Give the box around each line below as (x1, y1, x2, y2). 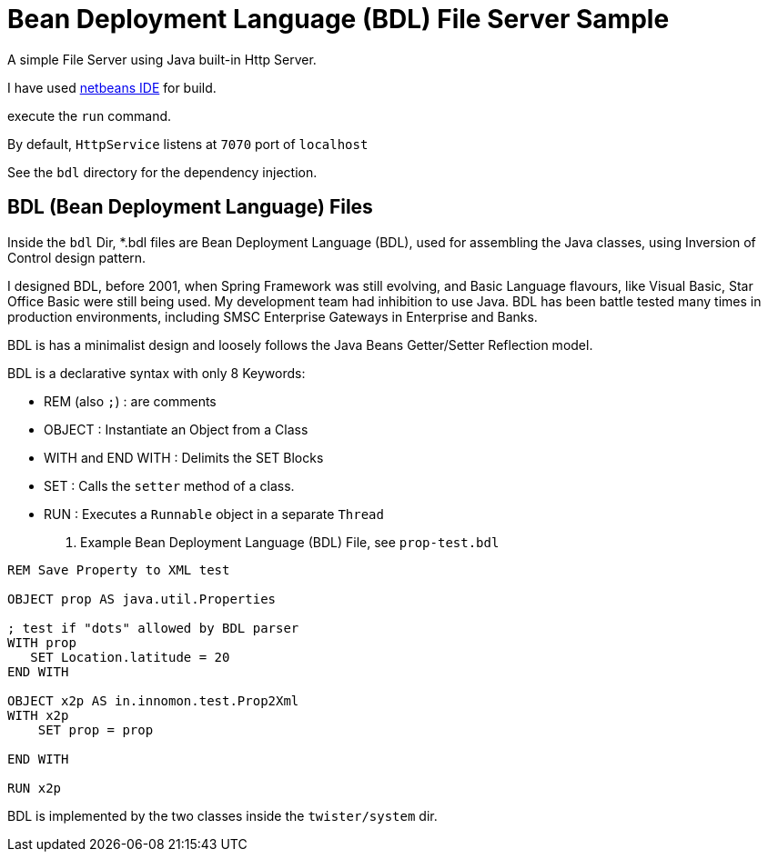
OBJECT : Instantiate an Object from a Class (44, 421, 308, 437)
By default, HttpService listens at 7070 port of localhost (7, 135, 369, 152)
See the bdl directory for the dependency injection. (7, 164, 318, 180)
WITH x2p (7, 707, 69, 723)
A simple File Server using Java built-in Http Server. (7, 51, 317, 67)
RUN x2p (7, 780, 62, 795)
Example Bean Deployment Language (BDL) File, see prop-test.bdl (80, 534, 500, 550)
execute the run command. (7, 107, 172, 124)
